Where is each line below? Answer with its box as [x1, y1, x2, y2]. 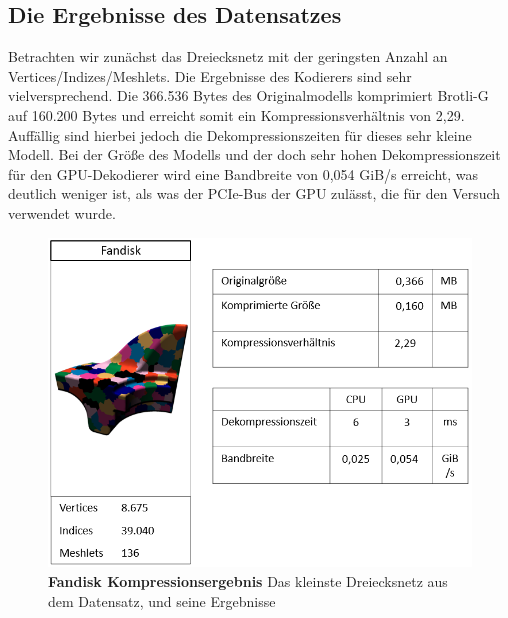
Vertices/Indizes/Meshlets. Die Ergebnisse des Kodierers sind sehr [8, 65, 412, 86]
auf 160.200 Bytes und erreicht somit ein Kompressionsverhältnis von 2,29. [8, 104, 465, 125]
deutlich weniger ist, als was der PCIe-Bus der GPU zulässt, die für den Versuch [8, 183, 501, 204]
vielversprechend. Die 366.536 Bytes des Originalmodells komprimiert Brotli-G [8, 85, 489, 106]
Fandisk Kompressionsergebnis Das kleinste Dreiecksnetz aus [48, 570, 448, 591]
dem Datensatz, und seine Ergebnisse [48, 590, 276, 611]
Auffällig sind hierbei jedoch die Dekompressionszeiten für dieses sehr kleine [8, 124, 472, 145]
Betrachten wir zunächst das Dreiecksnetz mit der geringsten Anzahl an [8, 46, 448, 67]
